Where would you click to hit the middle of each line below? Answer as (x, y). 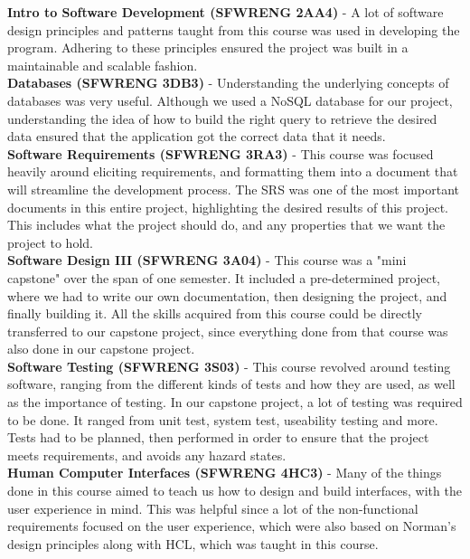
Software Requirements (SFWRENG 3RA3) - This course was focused (221, 153)
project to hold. (50, 242)
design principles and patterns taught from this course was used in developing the (234, 29)
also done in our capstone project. (101, 349)
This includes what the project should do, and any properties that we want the (226, 225)
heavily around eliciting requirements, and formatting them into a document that (233, 171)
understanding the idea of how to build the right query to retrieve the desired (222, 118)
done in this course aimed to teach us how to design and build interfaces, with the (235, 491)
